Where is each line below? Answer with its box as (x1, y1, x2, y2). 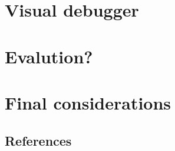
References (5, 131, 72, 149)
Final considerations (5, 90, 171, 114)
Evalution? (5, 44, 93, 68)
